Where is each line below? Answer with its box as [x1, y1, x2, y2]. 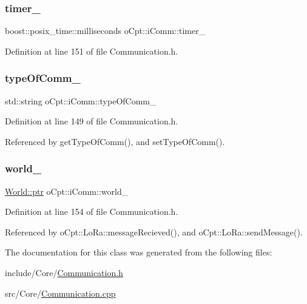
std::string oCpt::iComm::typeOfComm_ [5, 94, 157, 107]
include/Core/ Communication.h [5, 266, 123, 279]
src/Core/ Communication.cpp [5, 286, 116, 299]
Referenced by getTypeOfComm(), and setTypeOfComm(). [5, 135, 225, 147]
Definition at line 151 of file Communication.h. [5, 44, 178, 57]
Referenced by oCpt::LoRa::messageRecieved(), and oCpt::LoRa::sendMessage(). [5, 225, 303, 238]
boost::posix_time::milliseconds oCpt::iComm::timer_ [5, 24, 206, 37]
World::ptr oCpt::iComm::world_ [5, 184, 129, 197]
